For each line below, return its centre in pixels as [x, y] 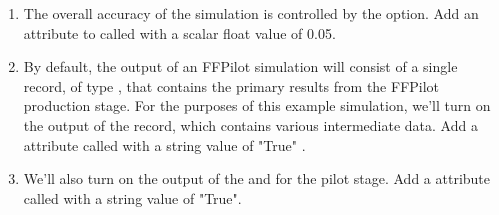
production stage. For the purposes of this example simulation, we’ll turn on [257, 105]
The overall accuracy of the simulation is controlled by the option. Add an [251, 13]
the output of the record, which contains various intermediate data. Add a [250, 124]
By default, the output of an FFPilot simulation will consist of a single [240, 66]
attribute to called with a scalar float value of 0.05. [179, 32]
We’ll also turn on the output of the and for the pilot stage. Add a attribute [257, 178]
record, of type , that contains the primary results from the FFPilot [231, 85]
